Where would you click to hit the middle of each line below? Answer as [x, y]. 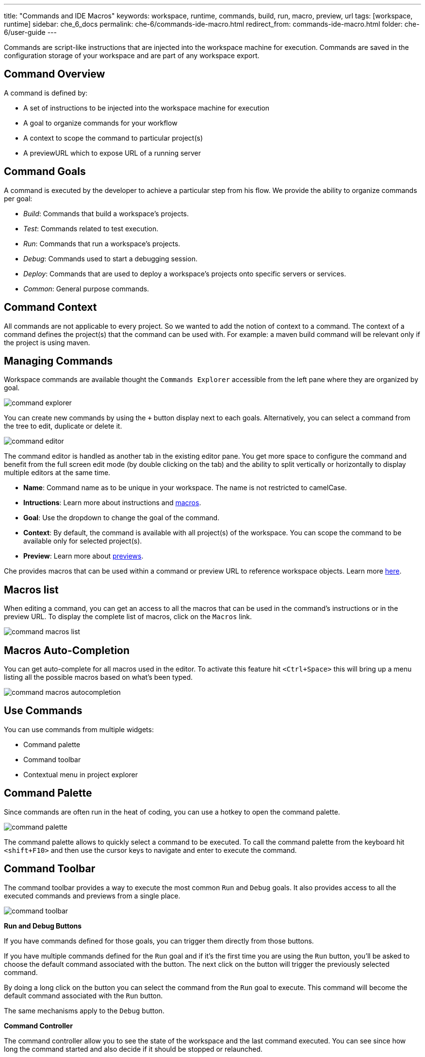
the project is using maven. [47, 342]
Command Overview [55, 74]
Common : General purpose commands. [86, 288]
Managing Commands [58, 361]
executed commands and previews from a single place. [92, 896]
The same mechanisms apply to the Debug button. [84, 1010]
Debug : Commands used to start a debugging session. [110, 258]
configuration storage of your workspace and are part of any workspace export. [132, 56]
